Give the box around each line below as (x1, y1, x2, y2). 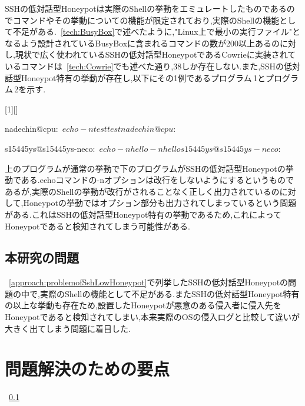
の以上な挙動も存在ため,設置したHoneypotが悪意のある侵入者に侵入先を (5, 299, 281, 311)
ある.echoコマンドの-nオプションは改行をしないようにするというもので (21, 174, 294, 186)
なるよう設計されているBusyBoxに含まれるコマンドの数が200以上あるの (5, 36, 280, 49)
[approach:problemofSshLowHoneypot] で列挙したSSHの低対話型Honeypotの (9, 276, 289, 288)
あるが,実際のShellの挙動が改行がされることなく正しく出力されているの (5, 185, 280, 197)
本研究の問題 (5, 248, 79, 267)
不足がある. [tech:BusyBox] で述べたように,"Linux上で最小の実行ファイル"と (12, 25, 300, 38)
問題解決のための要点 (5, 357, 170, 381)
